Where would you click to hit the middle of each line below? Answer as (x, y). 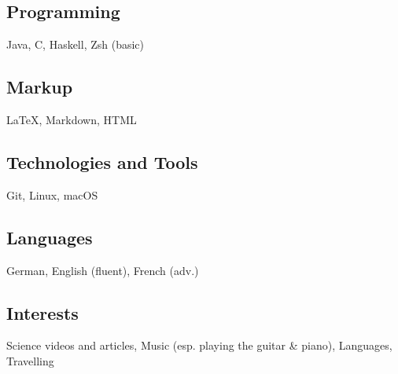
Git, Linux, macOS (52, 194)
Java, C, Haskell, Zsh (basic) (76, 44)
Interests (42, 312)
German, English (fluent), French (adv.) (103, 270)
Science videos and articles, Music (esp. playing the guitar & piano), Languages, (199, 345)
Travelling (30, 360)
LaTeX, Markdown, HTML (72, 119)
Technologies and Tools (102, 161)
